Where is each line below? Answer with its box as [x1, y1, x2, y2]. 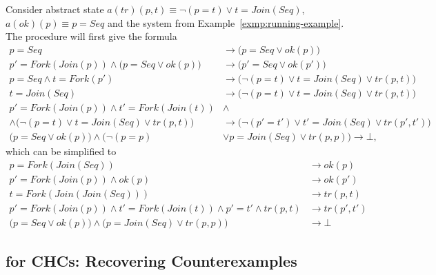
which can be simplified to [6, 144, 117, 158]
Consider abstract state [6, 2, 104, 16]
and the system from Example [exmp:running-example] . [107, 15, 344, 30]
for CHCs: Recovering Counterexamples [6, 250, 297, 272]
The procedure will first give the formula [6, 29, 177, 43]
